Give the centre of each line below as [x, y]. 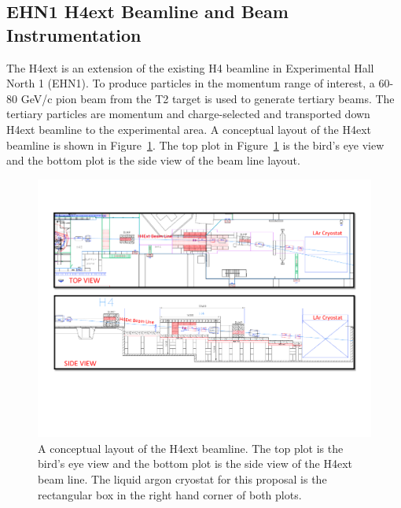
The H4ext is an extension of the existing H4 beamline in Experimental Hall [190, 67]
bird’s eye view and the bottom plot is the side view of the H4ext [195, 464]
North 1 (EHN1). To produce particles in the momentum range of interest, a [191, 83]
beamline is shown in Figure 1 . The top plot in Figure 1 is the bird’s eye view [195, 145]
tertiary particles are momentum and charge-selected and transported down [188, 114]
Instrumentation [74, 34]
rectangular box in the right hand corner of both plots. [170, 494]
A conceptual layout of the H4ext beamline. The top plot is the [191, 448]
